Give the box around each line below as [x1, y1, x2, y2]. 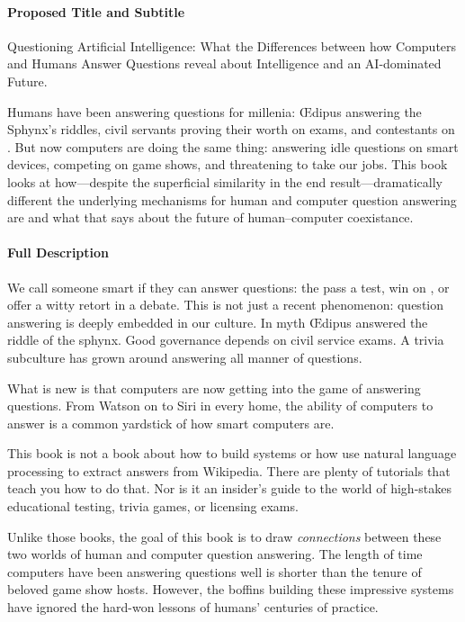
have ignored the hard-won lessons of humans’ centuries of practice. [7, 598, 379, 617]
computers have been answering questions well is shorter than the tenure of [7, 562, 422, 581]
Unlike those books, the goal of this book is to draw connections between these [7, 527, 442, 545]
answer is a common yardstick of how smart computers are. [7, 413, 335, 432]
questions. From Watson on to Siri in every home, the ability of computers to [7, 396, 434, 415]
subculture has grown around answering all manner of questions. [7, 347, 362, 366]
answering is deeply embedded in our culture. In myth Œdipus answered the [7, 312, 428, 331]
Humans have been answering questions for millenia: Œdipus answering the [7, 102, 422, 121]
